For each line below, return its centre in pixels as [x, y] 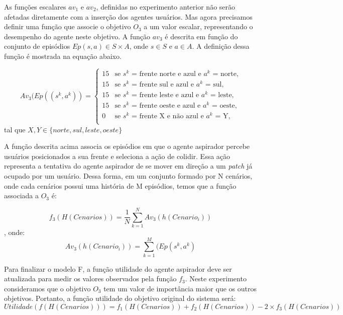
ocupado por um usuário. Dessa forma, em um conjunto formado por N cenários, [128, 176]
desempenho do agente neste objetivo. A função [77, 36]
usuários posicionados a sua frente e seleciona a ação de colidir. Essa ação [117, 156]
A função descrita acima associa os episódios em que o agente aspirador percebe [127, 146]
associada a [21, 195]
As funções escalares [35, 7]
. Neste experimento [216, 279]
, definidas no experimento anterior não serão [166, 7]
